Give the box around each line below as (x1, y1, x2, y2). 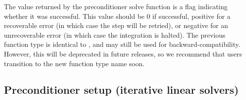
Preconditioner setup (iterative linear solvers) (4, 82, 239, 97)
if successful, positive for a (152, 11, 230, 21)
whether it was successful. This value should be (4, 11, 145, 21)
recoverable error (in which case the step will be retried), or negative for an (4, 20, 228, 30)
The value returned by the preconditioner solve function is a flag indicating (4, 1, 228, 11)
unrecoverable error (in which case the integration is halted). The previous (4, 29, 226, 40)
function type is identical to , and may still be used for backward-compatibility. (4, 39, 241, 49)
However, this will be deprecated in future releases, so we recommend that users (4, 48, 242, 58)
